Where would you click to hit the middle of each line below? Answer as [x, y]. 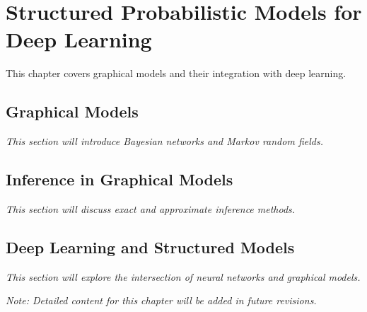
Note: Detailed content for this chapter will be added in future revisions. [161, 300]
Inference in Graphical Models [120, 179]
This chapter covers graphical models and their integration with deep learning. [176, 73]
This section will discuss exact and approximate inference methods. [151, 208]
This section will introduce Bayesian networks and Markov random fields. [164, 141]
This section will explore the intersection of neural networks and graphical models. [183, 276]
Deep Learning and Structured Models [150, 247]
